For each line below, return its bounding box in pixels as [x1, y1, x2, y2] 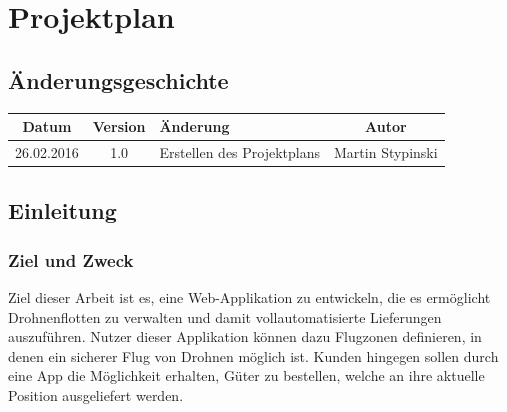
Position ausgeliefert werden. [8, 384, 184, 405]
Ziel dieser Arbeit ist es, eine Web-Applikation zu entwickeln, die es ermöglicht [8, 287, 491, 308]
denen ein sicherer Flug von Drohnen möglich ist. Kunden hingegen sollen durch [8, 345, 499, 366]
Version [92, 116, 146, 137]
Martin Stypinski [334, 141, 438, 162]
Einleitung [8, 195, 117, 226]
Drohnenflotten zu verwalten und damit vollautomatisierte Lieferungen [8, 306, 442, 327]
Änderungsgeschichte [8, 64, 229, 95]
